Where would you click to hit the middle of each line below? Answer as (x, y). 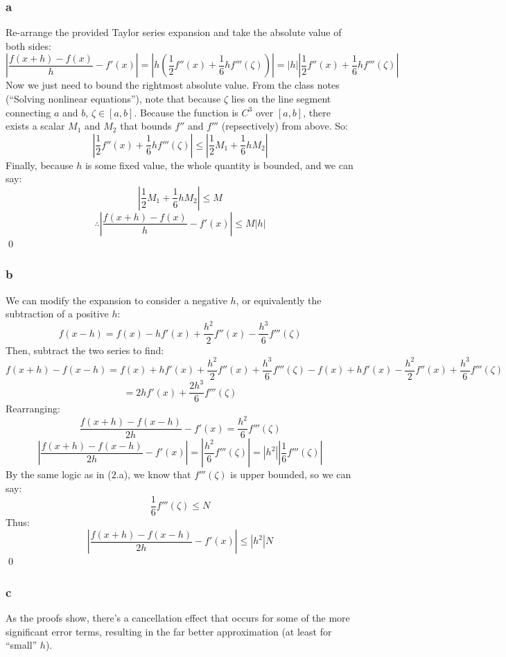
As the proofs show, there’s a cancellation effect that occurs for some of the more (178, 618)
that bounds (146, 126)
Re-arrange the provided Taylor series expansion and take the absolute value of (174, 32)
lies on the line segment (281, 98)
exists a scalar (35, 126)
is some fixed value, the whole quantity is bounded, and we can (219, 165)
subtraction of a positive (57, 314)
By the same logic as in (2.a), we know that (98, 474)
